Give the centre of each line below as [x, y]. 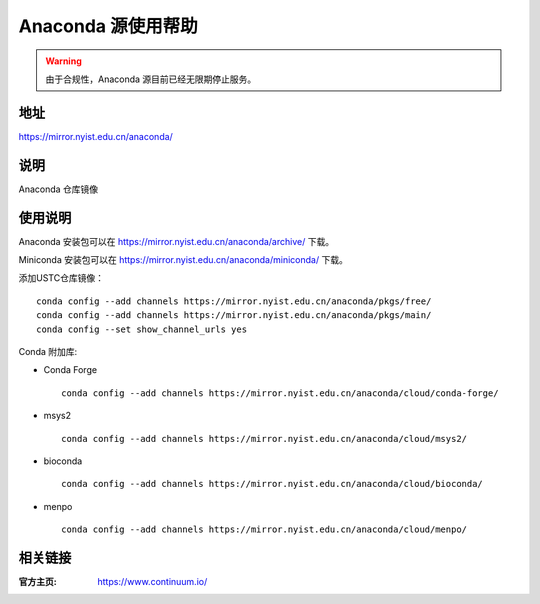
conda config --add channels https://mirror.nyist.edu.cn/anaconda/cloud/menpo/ [264, 529]
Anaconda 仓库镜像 [58, 189]
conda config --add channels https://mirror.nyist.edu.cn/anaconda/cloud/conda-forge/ [280, 393]
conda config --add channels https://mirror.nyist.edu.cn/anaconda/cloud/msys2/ [264, 438]
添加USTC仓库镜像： [61, 278]
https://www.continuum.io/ [152, 582]
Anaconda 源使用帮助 [108, 26]
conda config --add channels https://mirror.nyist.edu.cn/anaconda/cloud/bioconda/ [272, 484]
